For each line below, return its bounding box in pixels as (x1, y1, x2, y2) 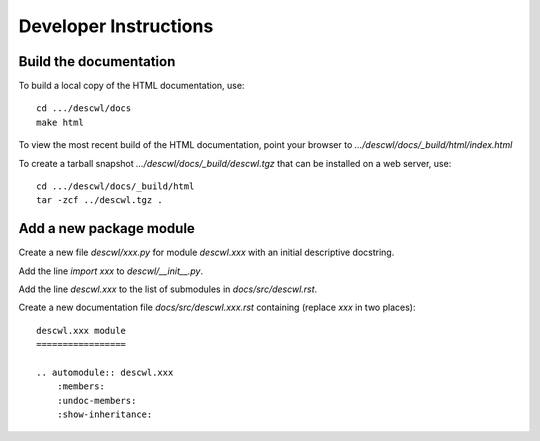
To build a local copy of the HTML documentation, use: (18, 80, 245, 92)
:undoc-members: (56, 395, 137, 406)
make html (36, 116, 84, 128)
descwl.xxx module (36, 325, 127, 336)
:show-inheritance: (56, 409, 153, 420)
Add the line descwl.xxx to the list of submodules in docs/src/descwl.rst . (18, 283, 318, 295)
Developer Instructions (18, 15, 214, 37)
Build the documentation (18, 53, 176, 70)
